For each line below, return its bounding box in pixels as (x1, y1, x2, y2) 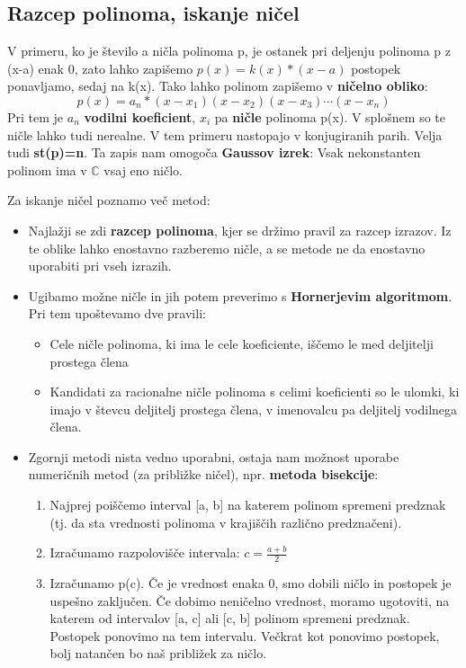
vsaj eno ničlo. (103, 160, 183, 179)
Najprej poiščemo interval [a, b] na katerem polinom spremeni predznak (49, 495, 446, 514)
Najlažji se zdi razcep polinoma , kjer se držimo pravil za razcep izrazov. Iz (28, 220, 452, 239)
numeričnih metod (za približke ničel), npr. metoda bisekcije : (28, 465, 379, 484)
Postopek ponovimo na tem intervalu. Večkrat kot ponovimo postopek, (49, 626, 440, 645)
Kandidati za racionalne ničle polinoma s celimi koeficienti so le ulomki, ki (49, 382, 460, 401)
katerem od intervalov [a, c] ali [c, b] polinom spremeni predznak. (49, 609, 410, 628)
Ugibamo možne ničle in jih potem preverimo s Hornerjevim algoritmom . (28, 286, 453, 305)
